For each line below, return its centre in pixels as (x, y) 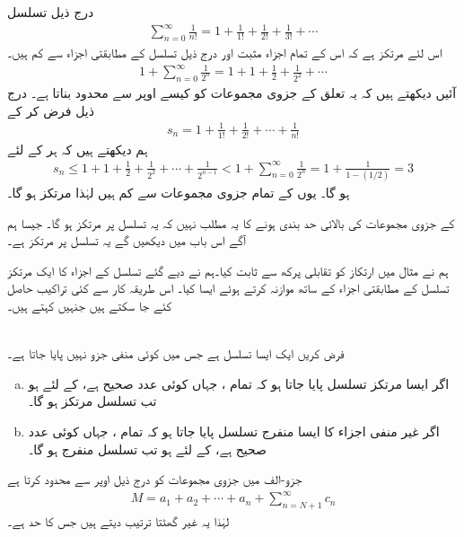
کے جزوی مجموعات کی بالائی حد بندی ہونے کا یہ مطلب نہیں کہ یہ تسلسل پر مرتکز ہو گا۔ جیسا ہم (231, 222)
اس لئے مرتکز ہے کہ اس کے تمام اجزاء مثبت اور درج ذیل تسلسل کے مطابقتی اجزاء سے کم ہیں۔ (225, 52)
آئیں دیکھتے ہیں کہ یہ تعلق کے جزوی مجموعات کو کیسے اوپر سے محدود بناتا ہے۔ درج (232, 92)
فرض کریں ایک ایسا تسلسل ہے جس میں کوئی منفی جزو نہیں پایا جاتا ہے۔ (176, 353)
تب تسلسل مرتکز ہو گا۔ (92, 401)
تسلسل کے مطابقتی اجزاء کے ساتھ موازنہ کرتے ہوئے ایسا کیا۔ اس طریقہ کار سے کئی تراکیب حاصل (228, 288)
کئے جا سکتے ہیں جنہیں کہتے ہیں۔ (89, 305)
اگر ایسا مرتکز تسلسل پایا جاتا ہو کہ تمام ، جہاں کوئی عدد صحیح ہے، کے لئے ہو (239, 383)
